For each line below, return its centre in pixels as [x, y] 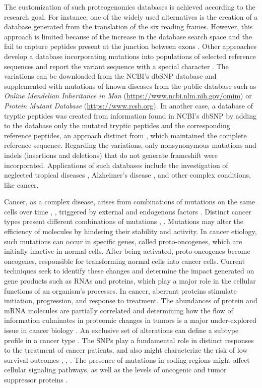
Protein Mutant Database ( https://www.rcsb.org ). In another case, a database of [129, 105]
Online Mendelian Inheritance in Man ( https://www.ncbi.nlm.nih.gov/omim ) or [128, 96]
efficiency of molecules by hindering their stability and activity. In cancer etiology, [130, 231]
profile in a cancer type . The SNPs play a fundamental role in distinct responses [129, 340]
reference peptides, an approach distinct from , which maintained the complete [125, 135]
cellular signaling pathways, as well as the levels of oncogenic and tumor [115, 370]
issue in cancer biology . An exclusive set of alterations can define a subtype [121, 330]
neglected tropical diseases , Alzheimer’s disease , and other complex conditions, [127, 175]
